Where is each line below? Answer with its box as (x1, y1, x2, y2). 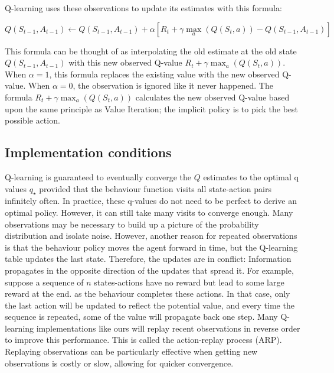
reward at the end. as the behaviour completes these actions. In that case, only (5, 287, 290, 300)
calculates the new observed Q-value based (135, 90, 290, 103)
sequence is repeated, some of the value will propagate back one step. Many (5, 310, 278, 323)
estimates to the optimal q (203, 170, 299, 183)
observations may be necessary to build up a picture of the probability (5, 218, 259, 230)
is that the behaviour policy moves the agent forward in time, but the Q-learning (5, 241, 298, 253)
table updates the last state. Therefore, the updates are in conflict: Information (5, 252, 292, 265)
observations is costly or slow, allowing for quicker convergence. (5, 356, 234, 369)
